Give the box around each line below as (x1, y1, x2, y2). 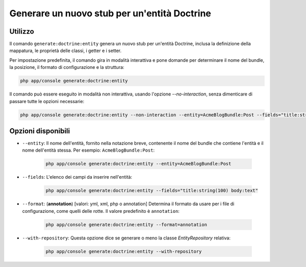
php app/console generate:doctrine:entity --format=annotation (45, 222, 208, 227)
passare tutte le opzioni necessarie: (9, 98, 84, 104)
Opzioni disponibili (9, 127, 70, 135)
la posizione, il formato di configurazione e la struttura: (9, 64, 124, 70)
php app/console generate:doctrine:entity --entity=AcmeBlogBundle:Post (45, 161, 232, 167)
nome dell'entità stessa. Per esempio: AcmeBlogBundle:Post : (22, 147, 155, 153)
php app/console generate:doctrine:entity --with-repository (45, 248, 202, 254)
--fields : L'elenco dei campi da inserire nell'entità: (22, 174, 133, 180)
